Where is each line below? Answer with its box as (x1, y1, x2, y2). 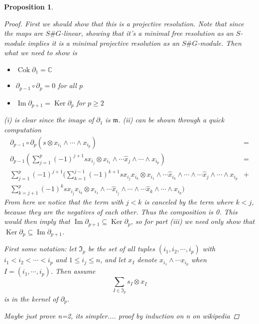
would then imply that (4, 216, 70, 226)
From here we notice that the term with (4, 197, 124, 207)
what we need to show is (4, 47, 77, 58)
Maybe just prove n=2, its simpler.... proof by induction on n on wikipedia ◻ (4, 311, 240, 321)
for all (58, 80, 77, 91)
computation (4, 124, 41, 134)
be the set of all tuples (88, 243, 155, 254)
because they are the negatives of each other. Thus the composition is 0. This (4, 206, 238, 216)
